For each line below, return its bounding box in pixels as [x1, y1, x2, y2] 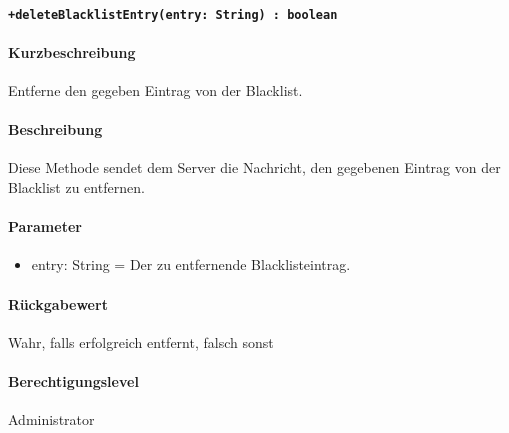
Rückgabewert [8, 293, 108, 314]
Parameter [8, 216, 82, 237]
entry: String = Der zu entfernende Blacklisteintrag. [31, 254, 351, 275]
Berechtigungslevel [8, 371, 139, 391]
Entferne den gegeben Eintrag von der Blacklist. [8, 80, 303, 101]
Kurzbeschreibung [8, 41, 136, 62]
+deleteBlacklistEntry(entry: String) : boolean [8, 7, 338, 22]
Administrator [8, 409, 95, 430]
